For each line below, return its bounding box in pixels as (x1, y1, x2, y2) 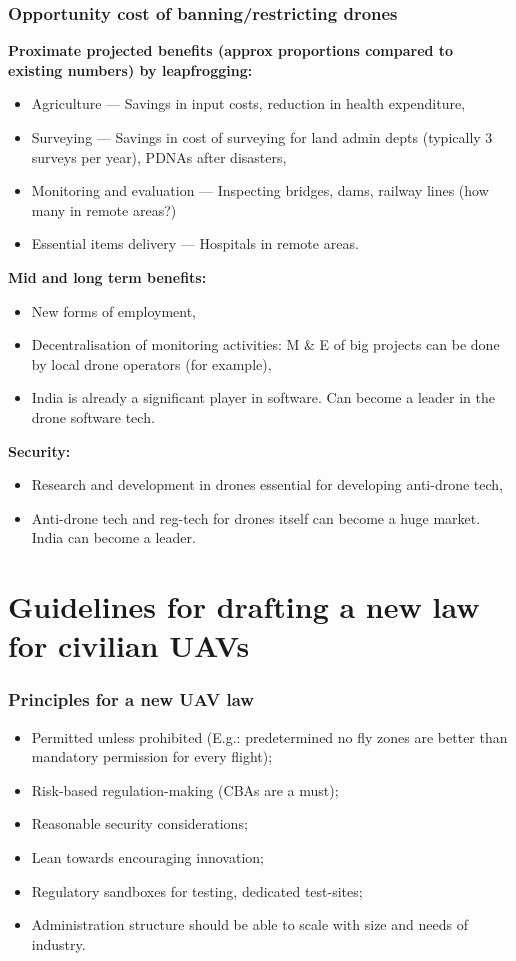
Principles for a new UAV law (8, 687, 254, 712)
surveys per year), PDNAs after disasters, (31, 146, 287, 167)
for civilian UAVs (8, 625, 250, 666)
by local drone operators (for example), (31, 353, 272, 374)
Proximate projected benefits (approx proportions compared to (8, 40, 454, 61)
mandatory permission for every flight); (31, 746, 273, 767)
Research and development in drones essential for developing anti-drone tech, (31, 474, 503, 495)
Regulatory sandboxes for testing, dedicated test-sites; (31, 880, 363, 901)
